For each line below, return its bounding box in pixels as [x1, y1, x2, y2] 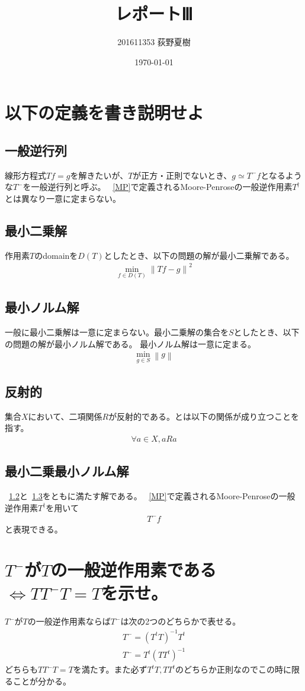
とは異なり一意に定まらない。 [5, 192, 121, 204]
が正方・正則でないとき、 [133, 169, 232, 181]
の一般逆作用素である [50, 557, 217, 582]
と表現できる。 [5, 522, 63, 535]
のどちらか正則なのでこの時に [175, 663, 292, 676]
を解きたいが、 [70, 169, 129, 181]
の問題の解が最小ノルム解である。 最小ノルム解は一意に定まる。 [5, 337, 256, 350]
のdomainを [34, 249, 78, 261]
